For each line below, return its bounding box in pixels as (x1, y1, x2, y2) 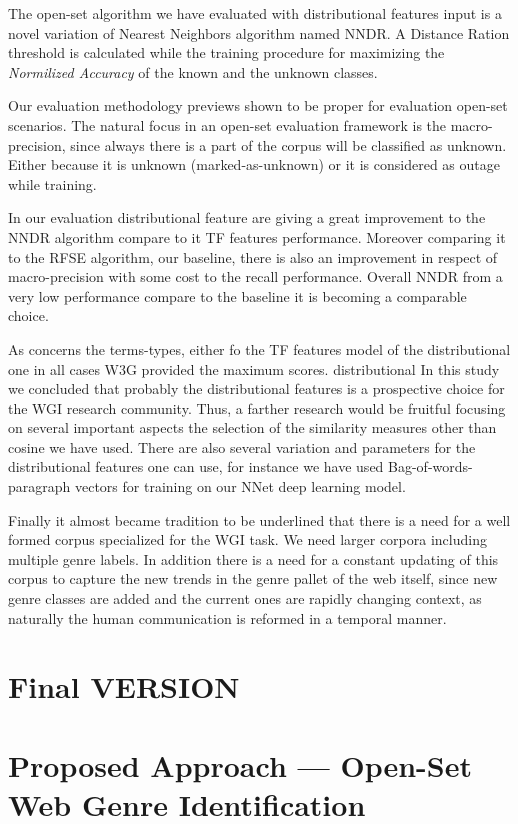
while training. (8, 173, 97, 194)
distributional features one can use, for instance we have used (8, 456, 384, 477)
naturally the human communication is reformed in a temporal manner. (8, 607, 447, 628)
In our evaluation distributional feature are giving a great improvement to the (8, 207, 486, 228)
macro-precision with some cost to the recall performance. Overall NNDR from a (8, 266, 503, 287)
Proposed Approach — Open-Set (8, 744, 472, 785)
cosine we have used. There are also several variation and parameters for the (8, 436, 476, 457)
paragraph (8, 476, 71, 497)
